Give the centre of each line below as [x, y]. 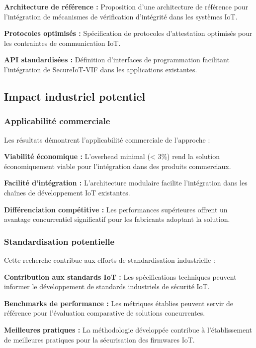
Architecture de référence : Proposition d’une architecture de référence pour [126, 6]
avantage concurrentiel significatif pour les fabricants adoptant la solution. [117, 219]
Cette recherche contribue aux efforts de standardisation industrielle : [110, 260]
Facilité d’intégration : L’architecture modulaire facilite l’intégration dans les [126, 183]
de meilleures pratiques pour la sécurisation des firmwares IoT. [99, 339]
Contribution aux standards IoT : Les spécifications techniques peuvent [120, 276]
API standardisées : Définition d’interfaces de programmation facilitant [117, 60]
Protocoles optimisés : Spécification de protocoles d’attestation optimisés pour [128, 33]
